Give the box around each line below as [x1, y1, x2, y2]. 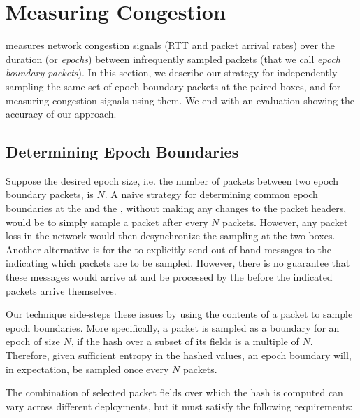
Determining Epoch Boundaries [6, 141, 239, 162]
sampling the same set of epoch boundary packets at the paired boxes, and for [6, 78, 341, 93]
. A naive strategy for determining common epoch [104, 187, 318, 202]
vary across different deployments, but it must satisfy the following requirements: [6, 398, 353, 413]
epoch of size [6, 334, 60, 349]
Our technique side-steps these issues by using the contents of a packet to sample [6, 307, 353, 321]
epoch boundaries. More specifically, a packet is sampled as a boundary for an [6, 320, 340, 335]
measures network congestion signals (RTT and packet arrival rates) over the [6, 38, 336, 53]
